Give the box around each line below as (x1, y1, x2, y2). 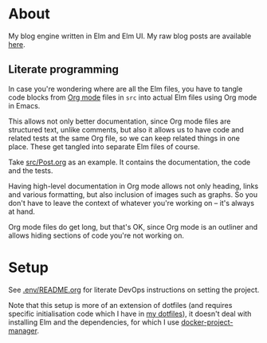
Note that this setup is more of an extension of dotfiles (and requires (8, 300, 233, 309)
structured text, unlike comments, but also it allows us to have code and (8, 124, 245, 134)
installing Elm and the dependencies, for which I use (8, 317, 180, 327)
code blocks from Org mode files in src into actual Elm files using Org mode (8, 93, 257, 102)
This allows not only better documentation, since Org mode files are (8, 116, 231, 126)
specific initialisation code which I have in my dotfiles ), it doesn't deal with (8, 309, 252, 318)
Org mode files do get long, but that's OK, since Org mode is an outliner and (8, 222, 258, 231)
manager (8, 325, 37, 335)
